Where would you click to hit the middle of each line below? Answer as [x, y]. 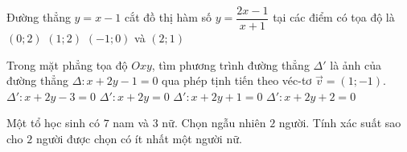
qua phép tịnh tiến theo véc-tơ [237, 80]
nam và [131, 123]
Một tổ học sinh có [53, 123]
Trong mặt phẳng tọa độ [67, 64]
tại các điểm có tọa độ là [334, 17]
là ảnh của [356, 64]
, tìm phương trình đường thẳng [230, 64]
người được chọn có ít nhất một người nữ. [139, 139]
